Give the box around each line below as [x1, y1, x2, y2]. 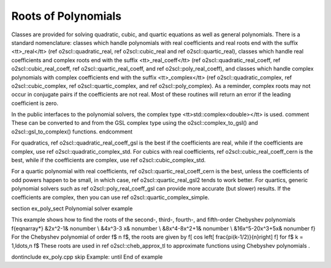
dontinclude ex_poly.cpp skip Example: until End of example [11, 253, 163, 261]
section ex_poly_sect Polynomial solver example [11, 205, 133, 212]
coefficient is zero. [11, 99, 58, 107]
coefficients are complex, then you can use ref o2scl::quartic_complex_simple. [11, 194, 210, 201]
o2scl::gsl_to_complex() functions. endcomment [11, 128, 133, 135]
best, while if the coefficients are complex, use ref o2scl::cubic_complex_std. [11, 157, 206, 164]
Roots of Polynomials [11, 9, 122, 23]
